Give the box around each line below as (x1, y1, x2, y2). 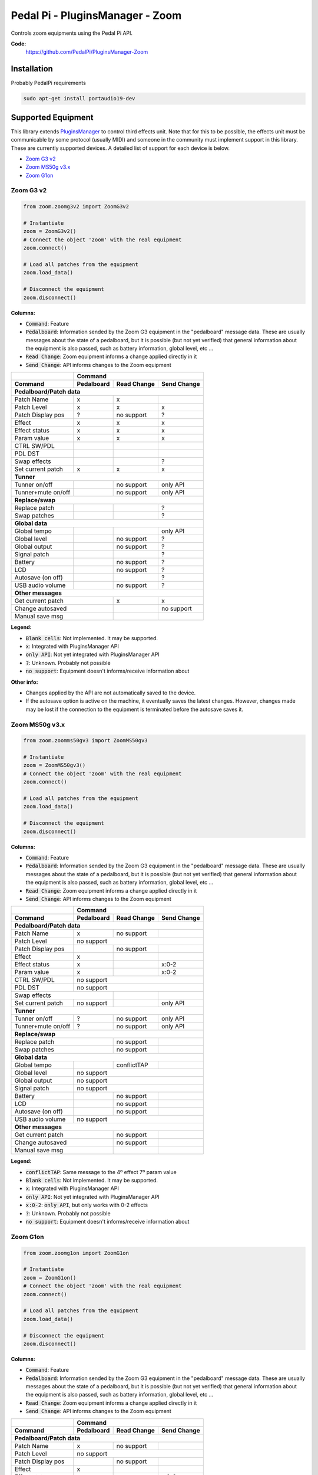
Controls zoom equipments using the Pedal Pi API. (11, 29, 132, 37)
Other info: (11, 678, 38, 686)
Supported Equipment (11, 112, 94, 122)
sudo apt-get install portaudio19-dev (23, 95, 135, 102)
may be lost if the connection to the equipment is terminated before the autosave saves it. (25, 706, 244, 713)
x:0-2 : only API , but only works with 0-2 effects (25, 1201, 148, 1209)
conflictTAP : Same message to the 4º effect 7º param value (25, 1168, 177, 1175)
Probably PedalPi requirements (11, 80, 87, 87)
